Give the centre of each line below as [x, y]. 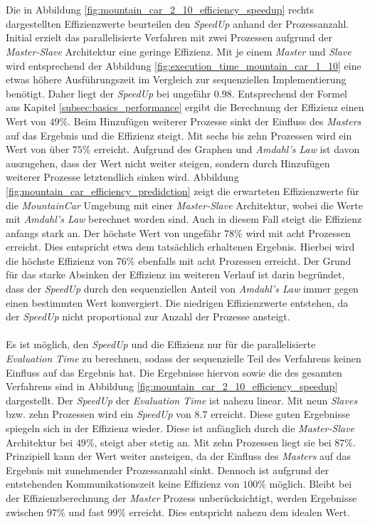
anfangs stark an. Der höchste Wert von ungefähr [113, 232]
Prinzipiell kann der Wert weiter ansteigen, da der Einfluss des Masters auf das [179, 456]
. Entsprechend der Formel [290, 93]
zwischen [25, 512]
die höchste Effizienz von [60, 260]
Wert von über [38, 149]
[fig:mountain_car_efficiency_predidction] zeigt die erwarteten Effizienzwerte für [183, 190]
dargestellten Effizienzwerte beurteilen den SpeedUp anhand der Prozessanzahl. [178, 23]
